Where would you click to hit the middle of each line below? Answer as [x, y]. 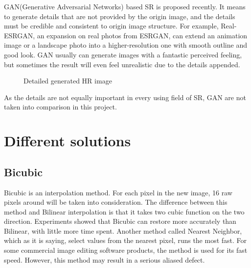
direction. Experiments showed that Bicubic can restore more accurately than [120, 221]
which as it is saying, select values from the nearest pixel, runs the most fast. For [125, 240]
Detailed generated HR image [68, 81]
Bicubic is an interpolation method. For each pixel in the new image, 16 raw [118, 192]
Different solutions [68, 141]
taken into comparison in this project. [60, 107]
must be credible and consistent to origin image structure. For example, [111, 26]
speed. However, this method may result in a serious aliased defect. [104, 259]
